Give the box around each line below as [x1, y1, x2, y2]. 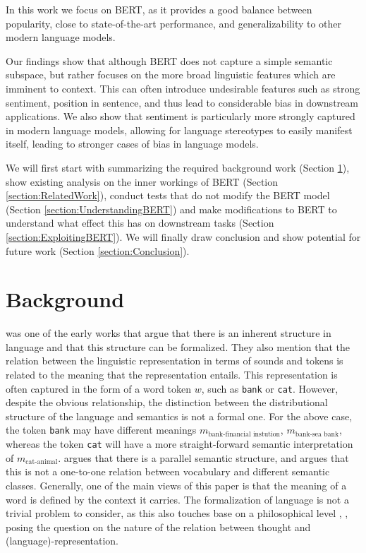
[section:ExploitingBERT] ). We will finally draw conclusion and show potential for [6, 229, 361, 244]
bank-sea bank [295, 430, 339, 438]
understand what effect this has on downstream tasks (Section [6, 215, 274, 230]
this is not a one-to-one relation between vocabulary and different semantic [6, 464, 330, 479]
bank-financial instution [208, 430, 281, 438]
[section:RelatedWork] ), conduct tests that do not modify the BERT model [6, 188, 330, 203]
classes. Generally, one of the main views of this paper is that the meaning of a [6, 477, 347, 492]
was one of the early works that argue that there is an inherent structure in [6, 326, 331, 340]
